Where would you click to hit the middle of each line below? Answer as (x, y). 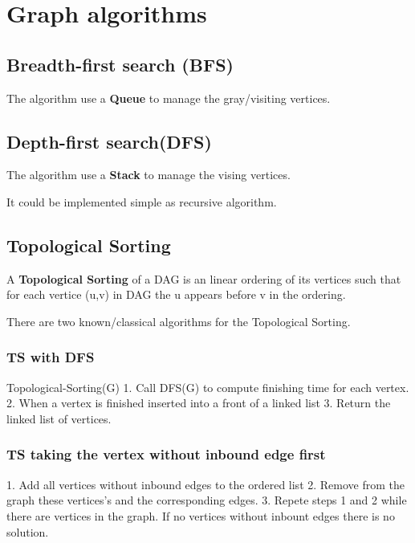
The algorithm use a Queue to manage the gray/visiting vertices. (169, 98)
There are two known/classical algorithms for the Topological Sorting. (179, 321)
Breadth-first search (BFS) (120, 64)
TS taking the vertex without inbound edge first (166, 454)
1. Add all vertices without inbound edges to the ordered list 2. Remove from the (206, 484)
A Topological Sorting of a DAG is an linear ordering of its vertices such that (204, 278)
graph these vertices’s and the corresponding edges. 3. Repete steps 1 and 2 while (207, 500)
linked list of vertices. (59, 418)
